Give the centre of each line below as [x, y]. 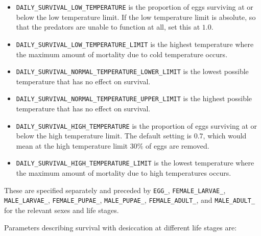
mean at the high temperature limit [72, 145]
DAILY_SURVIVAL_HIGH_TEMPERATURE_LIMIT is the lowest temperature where [135, 163]
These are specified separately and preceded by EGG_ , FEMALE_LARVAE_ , [115, 190]
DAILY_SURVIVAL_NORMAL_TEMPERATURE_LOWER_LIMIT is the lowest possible [132, 71]
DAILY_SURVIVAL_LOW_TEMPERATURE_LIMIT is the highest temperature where [135, 44]
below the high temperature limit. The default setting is [104, 136]
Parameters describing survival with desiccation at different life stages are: [121, 227]
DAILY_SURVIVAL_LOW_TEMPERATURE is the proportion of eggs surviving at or [135, 7]
